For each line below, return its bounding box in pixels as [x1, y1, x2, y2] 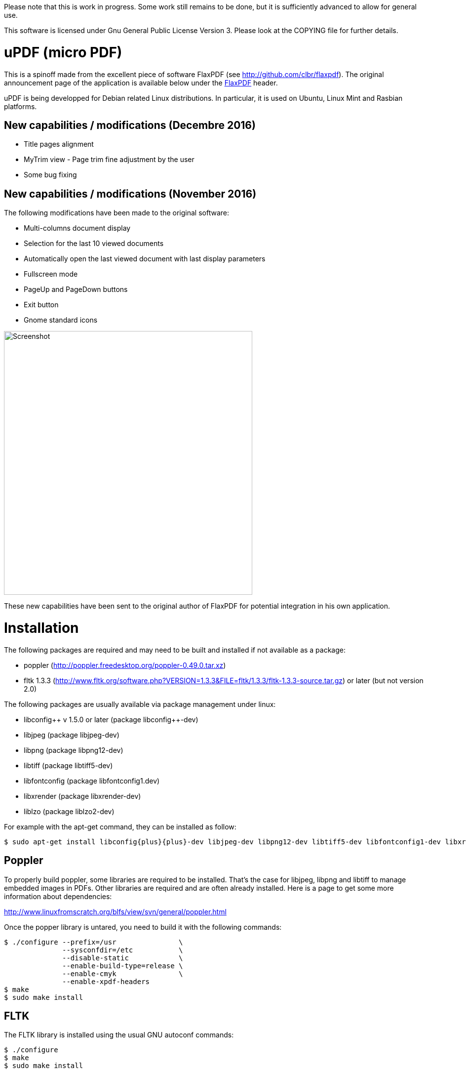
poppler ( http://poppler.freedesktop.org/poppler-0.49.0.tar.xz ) [24, 660, 226, 669]
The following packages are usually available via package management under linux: [4, 700, 276, 708]
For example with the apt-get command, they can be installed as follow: [4, 822, 236, 831]
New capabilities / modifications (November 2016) [4, 187, 257, 200]
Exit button [24, 300, 59, 309]
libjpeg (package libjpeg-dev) [24, 730, 119, 739]
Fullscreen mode [24, 270, 78, 279]
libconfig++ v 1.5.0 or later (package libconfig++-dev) [24, 715, 198, 724]
